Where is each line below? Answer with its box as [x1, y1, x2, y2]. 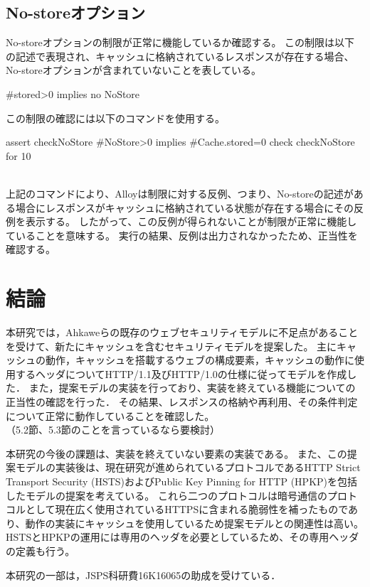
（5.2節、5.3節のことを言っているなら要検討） [6, 422, 221, 437]
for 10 [6, 148, 31, 163]
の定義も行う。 [6, 543, 75, 558]
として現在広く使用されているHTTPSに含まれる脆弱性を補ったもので [25, 502, 349, 517]
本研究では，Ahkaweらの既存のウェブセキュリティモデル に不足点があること [6, 325, 359, 340]
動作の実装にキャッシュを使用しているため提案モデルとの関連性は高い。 [25, 515, 364, 530]
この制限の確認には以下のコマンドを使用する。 [6, 110, 225, 125]
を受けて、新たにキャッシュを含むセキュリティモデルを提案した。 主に [6, 338, 337, 353]
